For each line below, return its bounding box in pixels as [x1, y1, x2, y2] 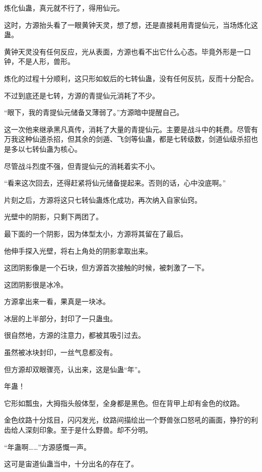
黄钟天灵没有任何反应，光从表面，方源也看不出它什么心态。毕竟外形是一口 [4, 46, 251, 56]
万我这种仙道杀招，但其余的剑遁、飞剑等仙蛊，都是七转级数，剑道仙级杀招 [4, 134, 251, 144]
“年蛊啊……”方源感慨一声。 [4, 441, 91, 452]
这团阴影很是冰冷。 [4, 279, 68, 289]
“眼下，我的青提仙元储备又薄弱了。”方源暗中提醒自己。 [4, 107, 184, 117]
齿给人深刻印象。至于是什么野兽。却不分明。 [4, 425, 152, 435]
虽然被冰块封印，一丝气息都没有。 [4, 347, 117, 358]
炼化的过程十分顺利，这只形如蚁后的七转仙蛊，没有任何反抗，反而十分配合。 [4, 73, 258, 83]
